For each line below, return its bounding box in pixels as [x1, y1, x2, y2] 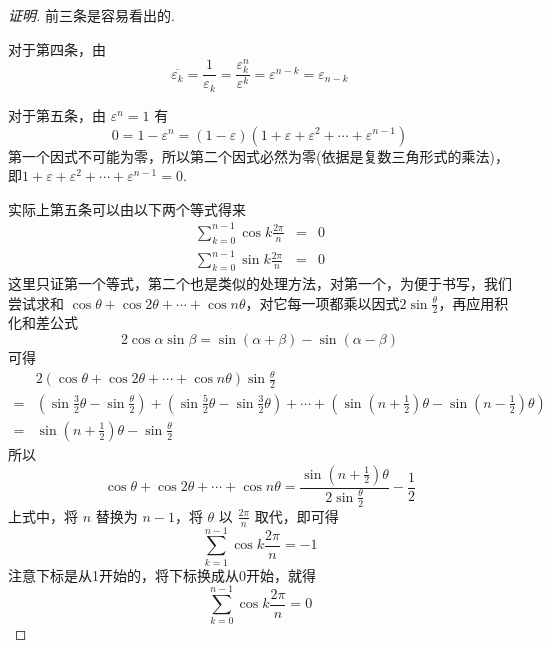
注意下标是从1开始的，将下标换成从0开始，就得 [8, 564, 316, 585]
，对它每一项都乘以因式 [245, 292, 400, 313]
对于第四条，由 [8, 38, 106, 59]
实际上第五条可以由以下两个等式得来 [8, 198, 246, 219]
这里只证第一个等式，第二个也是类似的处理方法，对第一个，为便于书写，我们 [8, 272, 512, 293]
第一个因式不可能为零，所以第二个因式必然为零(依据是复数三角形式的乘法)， [8, 145, 509, 166]
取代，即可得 [254, 505, 339, 526]
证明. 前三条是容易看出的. [8, 5, 175, 25]
